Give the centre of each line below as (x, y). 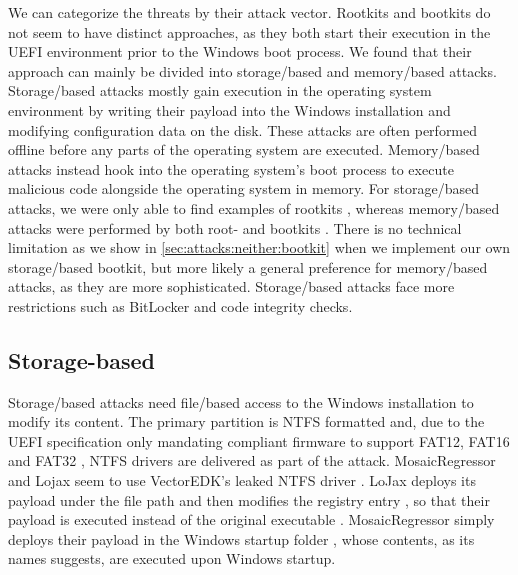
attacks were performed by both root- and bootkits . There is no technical (235, 227)
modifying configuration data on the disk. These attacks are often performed (243, 129)
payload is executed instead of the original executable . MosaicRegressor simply (251, 519)
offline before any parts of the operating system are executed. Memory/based (244, 149)
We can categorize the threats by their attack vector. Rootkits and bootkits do (249, 12)
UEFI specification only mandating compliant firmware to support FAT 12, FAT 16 (259, 440)
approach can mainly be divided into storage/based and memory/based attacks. (252, 70)
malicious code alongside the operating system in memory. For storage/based (243, 188)
